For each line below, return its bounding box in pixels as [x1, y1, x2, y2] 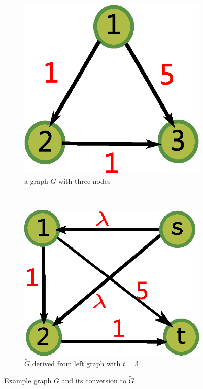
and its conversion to [61, 375, 126, 385]
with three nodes [58, 175, 111, 186]
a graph [24, 175, 48, 186]
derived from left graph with [32, 358, 121, 368]
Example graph [4, 375, 52, 385]
